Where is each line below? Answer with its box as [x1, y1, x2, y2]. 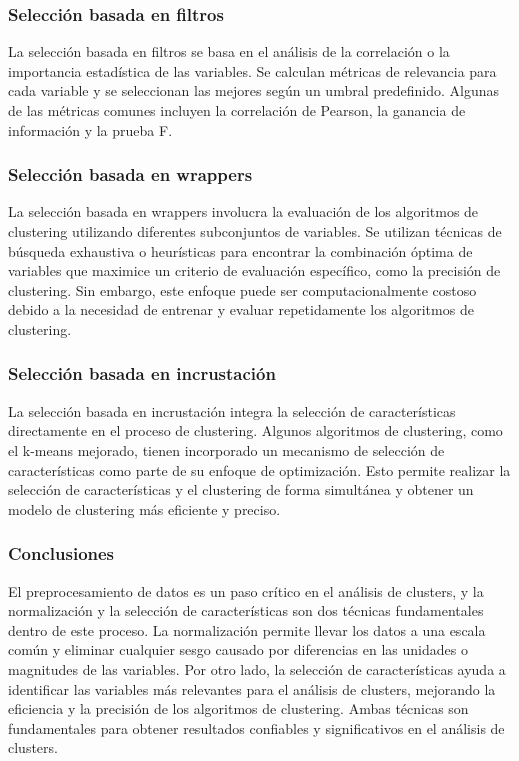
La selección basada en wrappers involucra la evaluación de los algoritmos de [8, 201, 479, 222]
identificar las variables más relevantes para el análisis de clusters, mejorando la [8, 678, 496, 699]
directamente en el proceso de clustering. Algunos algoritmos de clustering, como [8, 420, 503, 441]
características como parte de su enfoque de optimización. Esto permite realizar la [8, 459, 511, 480]
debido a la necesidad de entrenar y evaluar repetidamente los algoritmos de [8, 299, 474, 320]
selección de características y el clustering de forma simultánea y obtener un [8, 479, 474, 500]
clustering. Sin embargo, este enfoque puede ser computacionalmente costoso [8, 279, 477, 300]
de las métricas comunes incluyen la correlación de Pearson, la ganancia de [8, 100, 466, 120]
